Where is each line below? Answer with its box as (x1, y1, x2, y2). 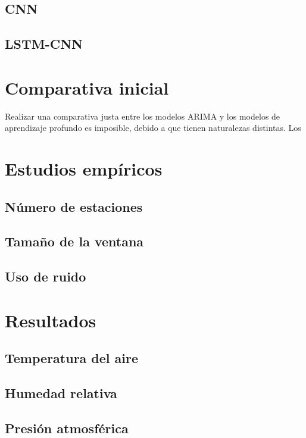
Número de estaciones (5, 197, 143, 215)
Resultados (5, 308, 96, 332)
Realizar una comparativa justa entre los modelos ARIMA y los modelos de (5, 109, 280, 122)
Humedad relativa (5, 384, 117, 402)
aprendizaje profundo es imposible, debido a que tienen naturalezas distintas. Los (5, 121, 301, 134)
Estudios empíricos (5, 157, 163, 181)
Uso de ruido (5, 267, 86, 286)
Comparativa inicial (5, 75, 169, 99)
